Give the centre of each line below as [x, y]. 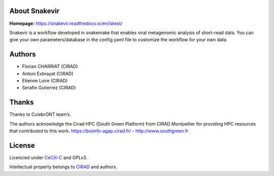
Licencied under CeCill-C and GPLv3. [48, 157]
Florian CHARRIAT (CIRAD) [50, 67]
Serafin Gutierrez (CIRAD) [49, 88]
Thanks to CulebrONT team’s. [40, 114]
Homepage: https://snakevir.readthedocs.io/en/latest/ [66, 23]
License [22, 145]
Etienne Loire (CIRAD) [45, 80]
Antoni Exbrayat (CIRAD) [48, 73]
